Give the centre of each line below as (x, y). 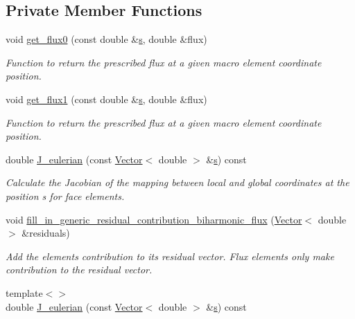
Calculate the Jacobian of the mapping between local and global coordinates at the (177, 182)
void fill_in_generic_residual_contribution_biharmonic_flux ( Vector (154, 219)
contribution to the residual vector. (79, 270)
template (24, 292)
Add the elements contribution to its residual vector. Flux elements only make (170, 256)
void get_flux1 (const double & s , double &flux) (106, 99)
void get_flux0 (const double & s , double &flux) (106, 39)
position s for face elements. (65, 195)
